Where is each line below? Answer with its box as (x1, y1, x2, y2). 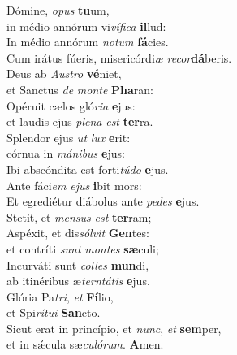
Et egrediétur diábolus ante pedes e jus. (6, 193, 200, 210)
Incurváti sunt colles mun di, (6, 256, 149, 273)
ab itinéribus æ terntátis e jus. (6, 272, 150, 289)
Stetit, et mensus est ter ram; (6, 208, 152, 225)
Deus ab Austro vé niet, (6, 65, 122, 82)
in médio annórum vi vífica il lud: (6, 17, 166, 34)
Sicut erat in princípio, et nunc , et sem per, (6, 319, 222, 336)
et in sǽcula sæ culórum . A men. (6, 336, 164, 353)
